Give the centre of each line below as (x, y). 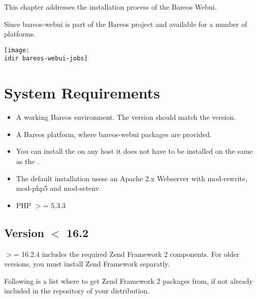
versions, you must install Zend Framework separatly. (87, 264)
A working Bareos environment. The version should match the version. (126, 117)
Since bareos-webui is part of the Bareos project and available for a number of (126, 24)
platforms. (20, 34)
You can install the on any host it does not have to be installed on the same (134, 151)
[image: (17, 50)
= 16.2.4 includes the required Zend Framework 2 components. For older (126, 254)
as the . (27, 161)
